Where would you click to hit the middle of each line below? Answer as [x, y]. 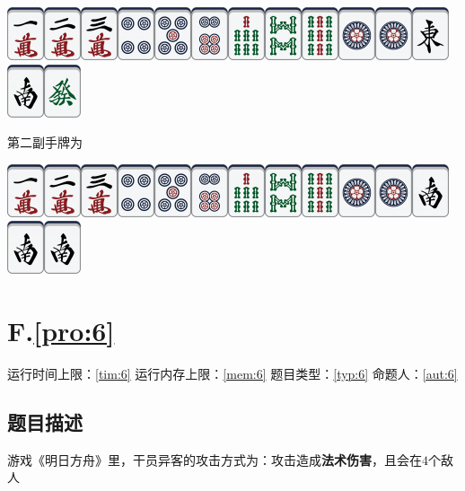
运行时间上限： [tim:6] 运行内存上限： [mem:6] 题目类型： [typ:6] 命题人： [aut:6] [232, 374]
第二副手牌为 [45, 142]
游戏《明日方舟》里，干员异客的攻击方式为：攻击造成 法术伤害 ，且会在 [215, 459]
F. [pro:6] [61, 331]
